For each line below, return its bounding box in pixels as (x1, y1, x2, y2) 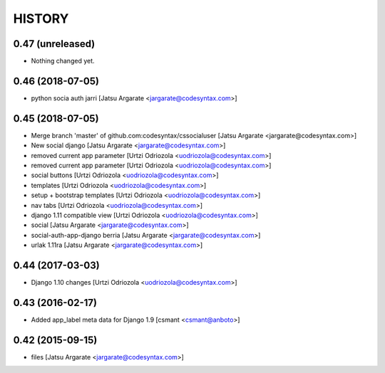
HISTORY (13, 11, 69, 26)
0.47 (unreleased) (13, 38, 96, 50)
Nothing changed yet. (31, 57, 96, 65)
